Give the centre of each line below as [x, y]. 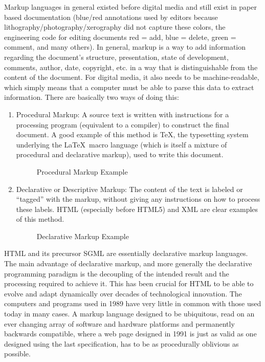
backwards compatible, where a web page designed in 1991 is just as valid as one [130, 334]
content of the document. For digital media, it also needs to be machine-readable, [132, 77]
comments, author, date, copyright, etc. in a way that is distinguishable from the [131, 67]
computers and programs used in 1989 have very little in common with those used [133, 303]
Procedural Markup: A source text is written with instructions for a [123, 114]
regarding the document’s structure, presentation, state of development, [116, 57]
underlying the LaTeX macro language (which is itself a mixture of [122, 144]
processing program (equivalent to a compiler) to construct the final [123, 124]
